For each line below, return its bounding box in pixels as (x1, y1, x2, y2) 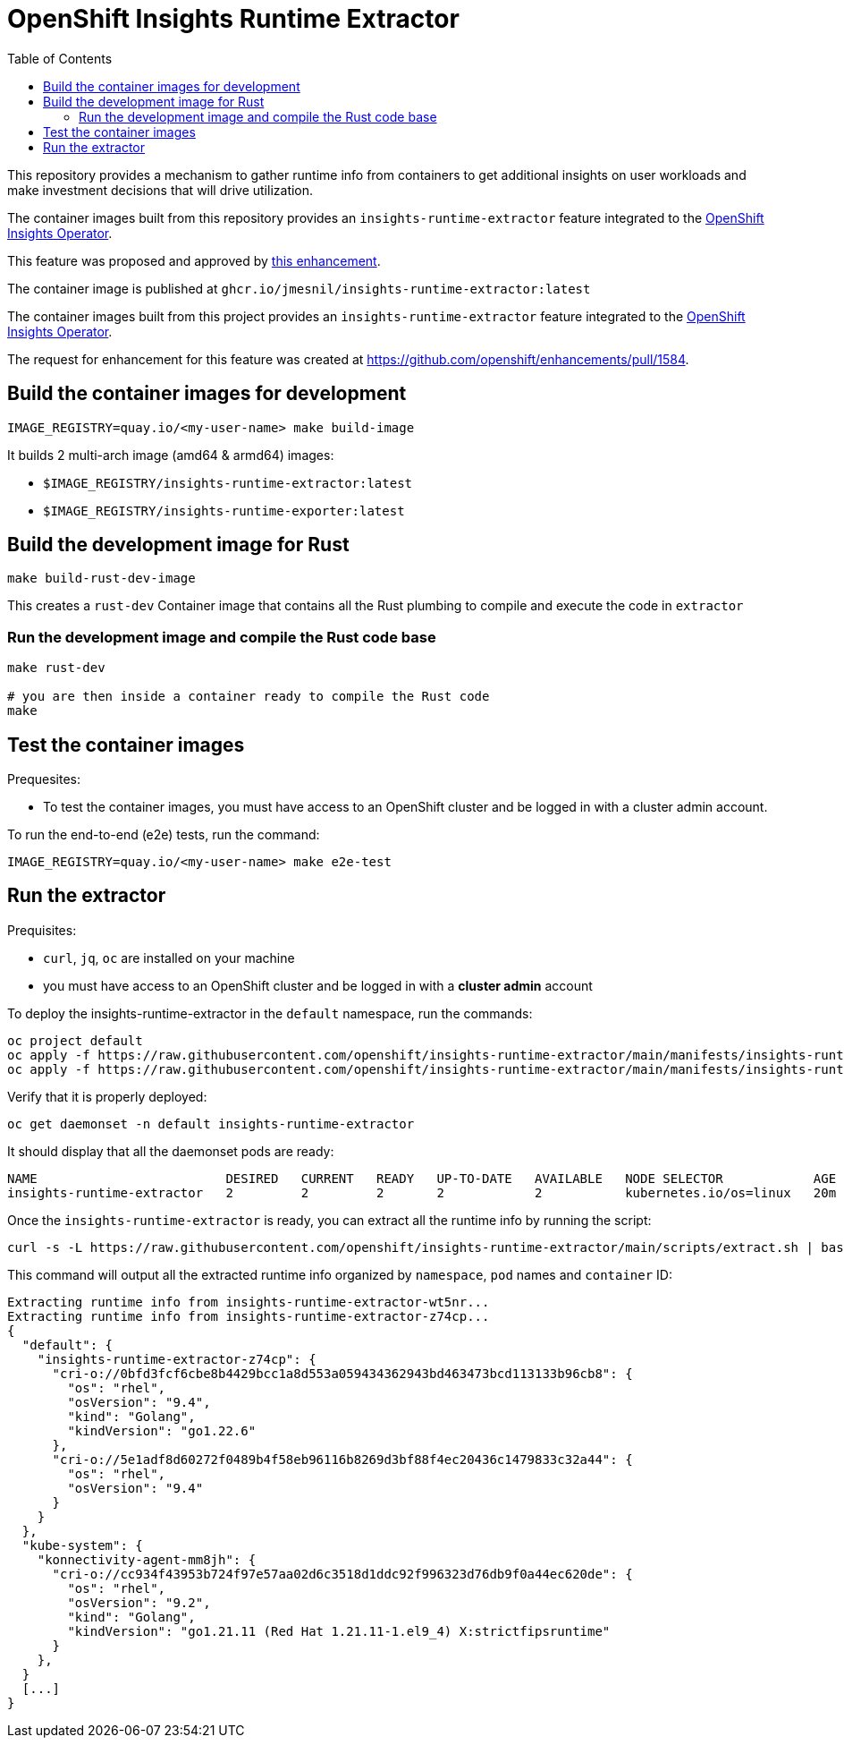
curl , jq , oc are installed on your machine (43, 949, 295, 966)
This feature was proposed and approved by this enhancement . (7, 252, 381, 268)
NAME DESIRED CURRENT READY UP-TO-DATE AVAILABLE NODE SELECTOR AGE (7, 1170, 837, 1186)
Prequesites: (7, 771, 80, 787)
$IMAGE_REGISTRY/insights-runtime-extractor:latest (43, 475, 413, 490)
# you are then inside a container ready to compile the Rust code (7, 689, 490, 704)
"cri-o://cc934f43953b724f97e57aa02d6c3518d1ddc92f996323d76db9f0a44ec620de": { (52, 1566, 633, 1581)
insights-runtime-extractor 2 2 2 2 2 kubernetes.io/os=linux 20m (7, 1185, 837, 1200)
